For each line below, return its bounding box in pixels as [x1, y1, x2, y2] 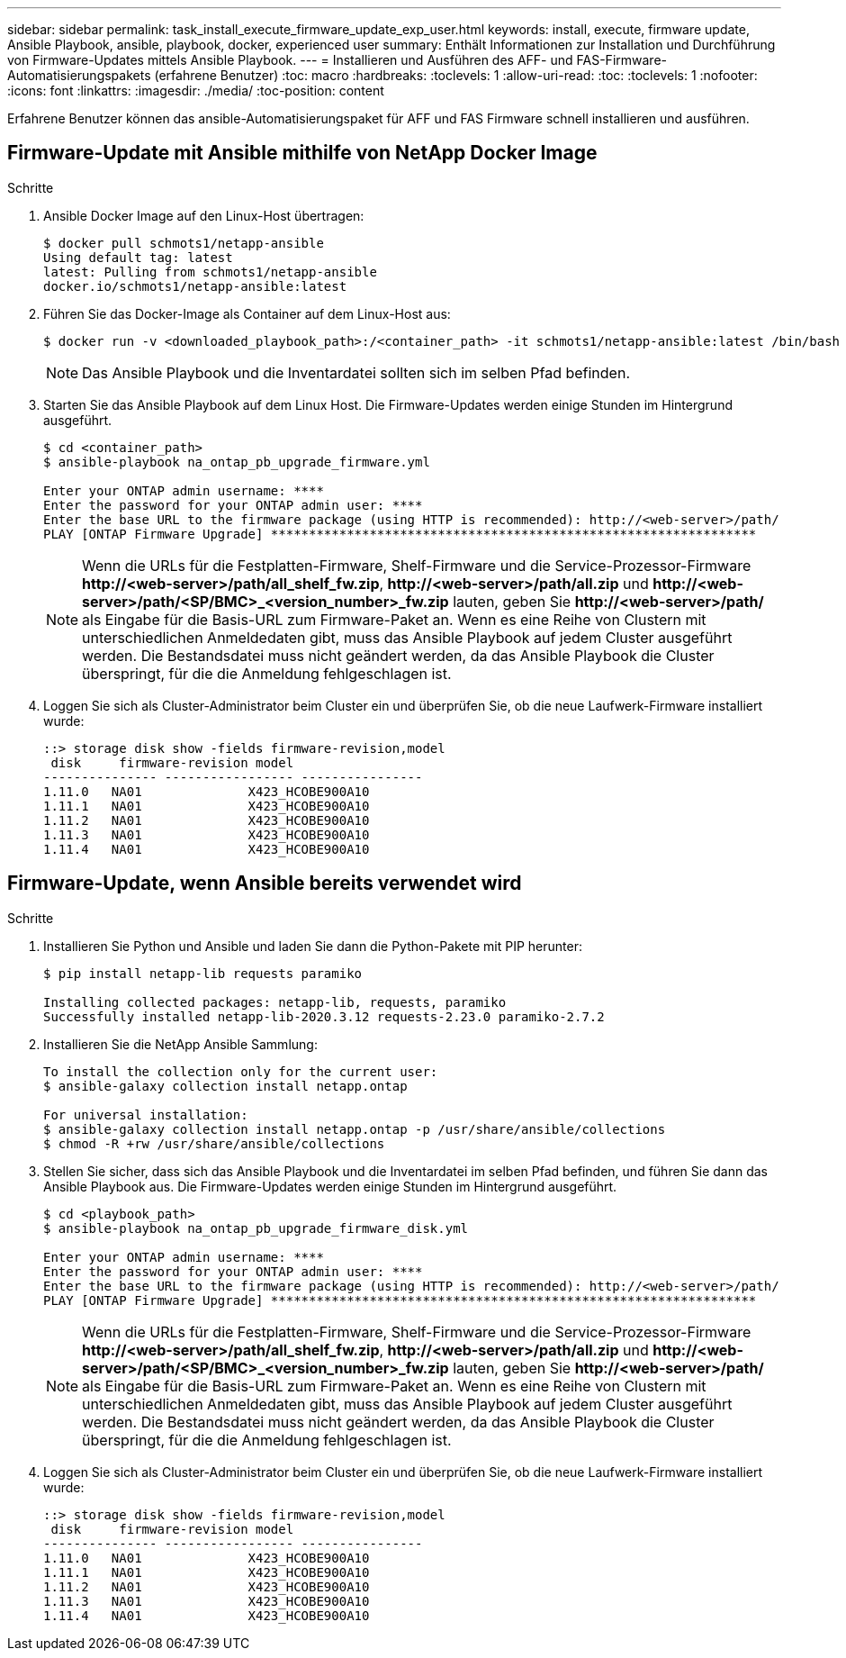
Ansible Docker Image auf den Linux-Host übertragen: [43, 207, 364, 223]
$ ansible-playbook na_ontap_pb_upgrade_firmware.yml [43, 454, 430, 469]
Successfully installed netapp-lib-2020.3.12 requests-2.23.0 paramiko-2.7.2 [43, 1009, 605, 1024]
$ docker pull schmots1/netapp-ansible [43, 235, 324, 250]
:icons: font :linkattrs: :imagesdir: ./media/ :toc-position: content [7, 83, 384, 98]
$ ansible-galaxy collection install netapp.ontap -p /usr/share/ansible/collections [43, 1121, 666, 1137]
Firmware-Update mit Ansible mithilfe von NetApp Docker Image [7, 141, 598, 165]
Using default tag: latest [43, 249, 233, 265]
